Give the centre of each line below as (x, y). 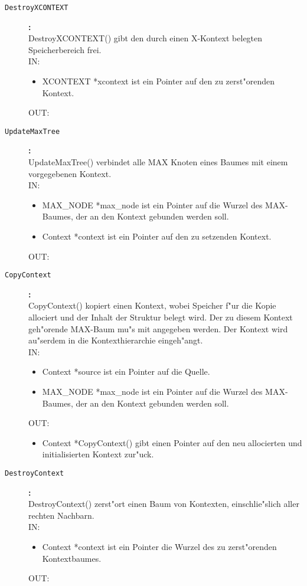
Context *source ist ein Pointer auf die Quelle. (126, 371)
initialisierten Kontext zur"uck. (98, 454)
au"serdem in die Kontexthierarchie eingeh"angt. (116, 340)
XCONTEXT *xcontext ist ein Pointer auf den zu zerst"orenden (159, 81)
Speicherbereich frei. (65, 49)
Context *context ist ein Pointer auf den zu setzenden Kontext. (157, 236)
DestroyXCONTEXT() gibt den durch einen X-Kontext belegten (146, 38)
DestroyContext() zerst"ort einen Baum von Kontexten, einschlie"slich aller (164, 504)
